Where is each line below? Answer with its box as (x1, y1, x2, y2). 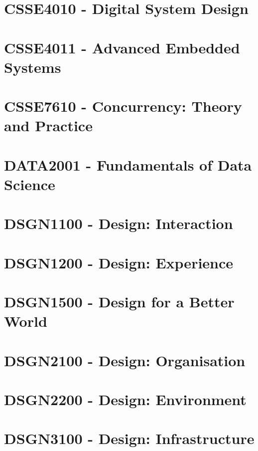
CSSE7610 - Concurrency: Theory (4, 96, 242, 116)
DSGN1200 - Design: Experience (4, 252, 234, 272)
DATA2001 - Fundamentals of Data (4, 154, 252, 175)
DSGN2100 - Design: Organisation (4, 350, 246, 370)
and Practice (4, 115, 93, 136)
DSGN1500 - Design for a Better (4, 291, 235, 311)
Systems (4, 56, 61, 77)
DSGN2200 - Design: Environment (4, 389, 247, 409)
